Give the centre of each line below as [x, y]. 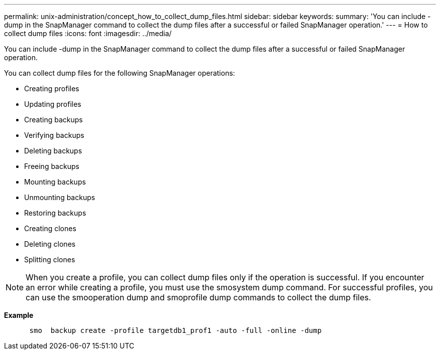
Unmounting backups [60, 197]
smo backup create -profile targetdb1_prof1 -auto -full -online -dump [176, 330]
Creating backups [53, 120]
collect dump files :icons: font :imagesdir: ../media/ [88, 33]
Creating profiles [52, 88]
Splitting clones [50, 259]
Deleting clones [50, 244]
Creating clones [50, 228]
